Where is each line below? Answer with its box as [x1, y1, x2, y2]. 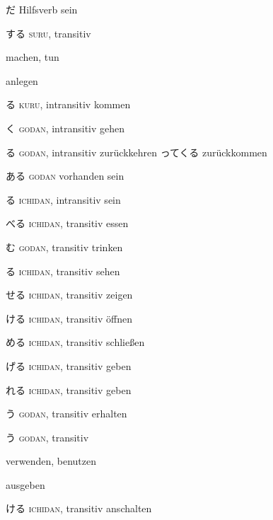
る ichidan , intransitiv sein [6, 192, 121, 207]
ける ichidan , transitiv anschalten [6, 501, 152, 516]
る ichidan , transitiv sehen [6, 263, 120, 278]
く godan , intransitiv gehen [6, 120, 125, 135]
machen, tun [6, 50, 59, 64]
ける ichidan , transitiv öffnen [6, 311, 133, 325]
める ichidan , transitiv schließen [6, 335, 145, 349]
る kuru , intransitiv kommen [6, 97, 131, 112]
